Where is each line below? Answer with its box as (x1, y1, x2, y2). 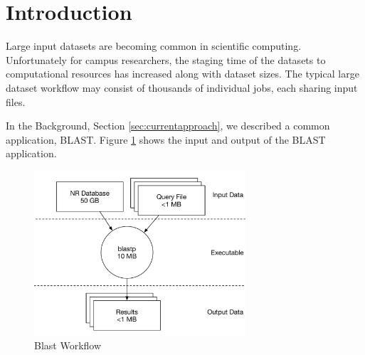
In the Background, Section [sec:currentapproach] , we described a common (6, 118, 330, 133)
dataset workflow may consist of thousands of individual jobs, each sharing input (6, 80, 358, 95)
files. (6, 94, 26, 109)
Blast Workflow (34, 338, 102, 353)
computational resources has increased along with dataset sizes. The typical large (6, 66, 359, 81)
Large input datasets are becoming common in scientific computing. (6, 38, 302, 53)
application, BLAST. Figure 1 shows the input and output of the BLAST (6, 132, 326, 147)
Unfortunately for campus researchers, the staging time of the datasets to (6, 52, 326, 67)
